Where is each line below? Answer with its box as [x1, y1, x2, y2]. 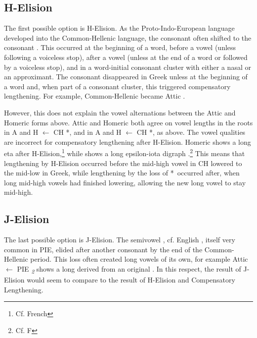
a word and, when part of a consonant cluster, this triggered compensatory [4, 81, 231, 91]
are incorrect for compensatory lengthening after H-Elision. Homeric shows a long [4, 136, 251, 147]
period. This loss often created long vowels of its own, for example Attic [30, 254, 248, 264]
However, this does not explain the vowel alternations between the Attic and [4, 107, 236, 117]
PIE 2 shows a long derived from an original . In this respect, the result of [17, 263, 241, 275]
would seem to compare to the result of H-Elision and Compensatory [27, 275, 235, 285]
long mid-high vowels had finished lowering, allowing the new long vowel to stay [4, 177, 246, 187]
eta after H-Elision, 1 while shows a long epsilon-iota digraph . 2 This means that [4, 147, 245, 158]
